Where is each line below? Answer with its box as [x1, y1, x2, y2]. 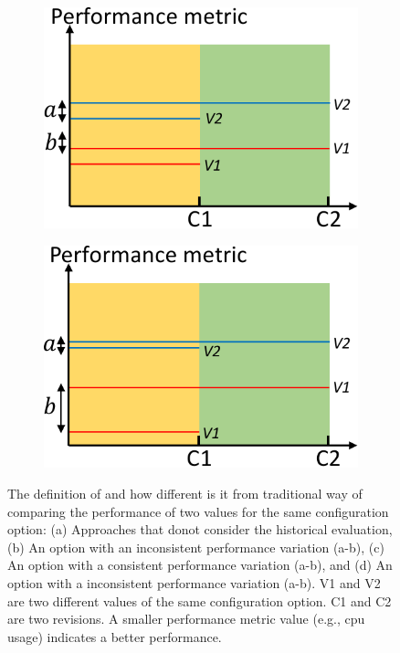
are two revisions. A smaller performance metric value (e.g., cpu [7, 609, 365, 628]
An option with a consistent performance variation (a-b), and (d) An [7, 555, 393, 574]
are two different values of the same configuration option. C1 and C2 [7, 591, 392, 610]
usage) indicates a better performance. [7, 627, 222, 646]
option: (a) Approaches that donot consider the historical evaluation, [7, 520, 393, 539]
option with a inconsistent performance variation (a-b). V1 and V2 [7, 574, 381, 593]
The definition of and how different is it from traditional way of [7, 484, 363, 503]
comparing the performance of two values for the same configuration [7, 501, 389, 521]
